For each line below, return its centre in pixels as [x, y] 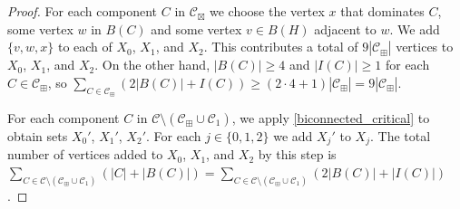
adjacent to [345, 28]
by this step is [297, 154]
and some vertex [196, 28]
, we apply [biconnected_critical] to [331, 117]
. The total [400, 135]
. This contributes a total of [281, 47]
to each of [85, 47]
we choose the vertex [267, 11]
